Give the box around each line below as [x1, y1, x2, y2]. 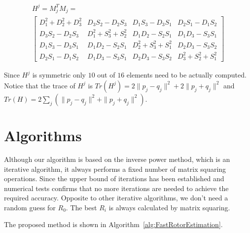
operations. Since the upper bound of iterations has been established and [4, 173, 224, 184]
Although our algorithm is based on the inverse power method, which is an [4, 154, 230, 164]
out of [97, 70, 115, 80]
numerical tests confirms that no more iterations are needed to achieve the [4, 183, 229, 193]
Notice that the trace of [4, 80, 75, 90]
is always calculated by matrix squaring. [108, 202, 230, 212]
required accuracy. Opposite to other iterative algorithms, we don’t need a [4, 193, 228, 203]
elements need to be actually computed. [126, 70, 247, 80]
